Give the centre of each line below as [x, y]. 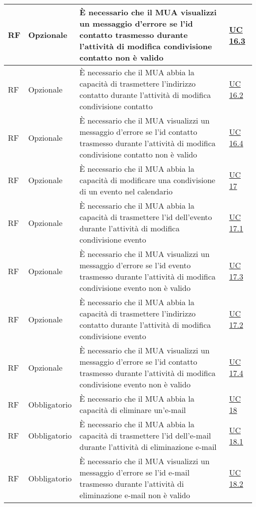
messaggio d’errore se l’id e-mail [134, 472]
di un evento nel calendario [126, 191]
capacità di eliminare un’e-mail [133, 410]
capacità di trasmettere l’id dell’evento [146, 217]
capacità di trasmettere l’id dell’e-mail [145, 435]
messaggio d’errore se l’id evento [135, 265]
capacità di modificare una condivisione [147, 180]
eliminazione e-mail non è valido [135, 495]
